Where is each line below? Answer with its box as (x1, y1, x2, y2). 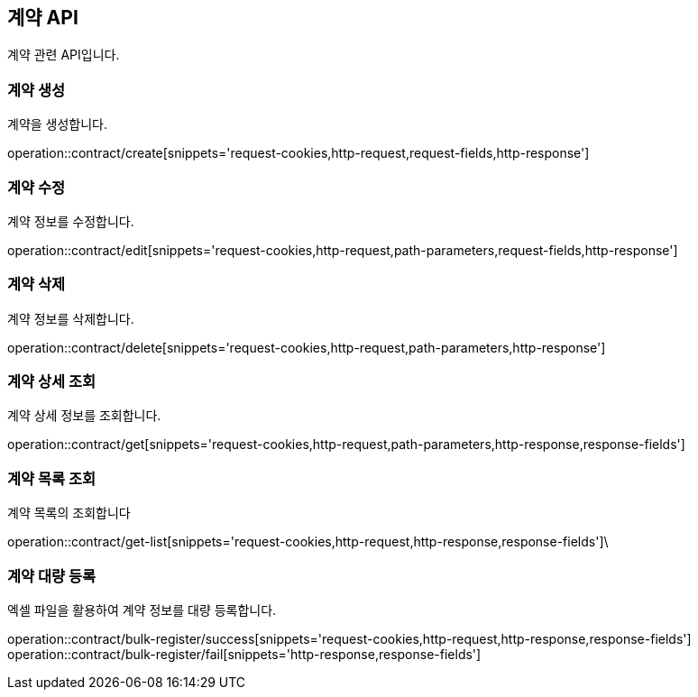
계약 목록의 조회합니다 (7, 505, 131, 521)
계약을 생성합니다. (7, 116, 108, 133)
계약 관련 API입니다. (7, 47, 120, 63)
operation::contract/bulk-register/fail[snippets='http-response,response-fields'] (7, 646, 482, 662)
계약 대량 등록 (7, 566, 96, 585)
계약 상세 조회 (7, 372, 96, 391)
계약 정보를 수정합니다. (7, 213, 134, 229)
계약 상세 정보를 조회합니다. (7, 408, 161, 424)
